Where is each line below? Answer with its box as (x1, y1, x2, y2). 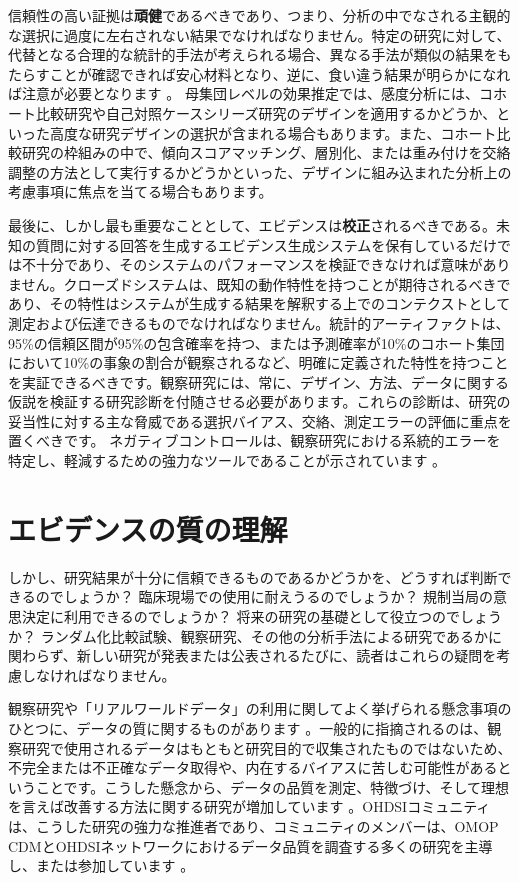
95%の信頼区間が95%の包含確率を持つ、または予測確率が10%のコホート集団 (8, 332, 505, 353)
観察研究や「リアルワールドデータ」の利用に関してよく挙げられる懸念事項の (8, 698, 512, 719)
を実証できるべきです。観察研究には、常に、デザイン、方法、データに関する (8, 371, 510, 392)
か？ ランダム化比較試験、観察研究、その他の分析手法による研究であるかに (8, 625, 503, 646)
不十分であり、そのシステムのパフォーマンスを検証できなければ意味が (21, 254, 483, 275)
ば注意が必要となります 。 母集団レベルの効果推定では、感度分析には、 (8, 83, 479, 104)
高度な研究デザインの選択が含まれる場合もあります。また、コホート (49, 122, 497, 143)
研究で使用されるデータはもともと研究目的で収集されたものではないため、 (21, 737, 512, 758)
